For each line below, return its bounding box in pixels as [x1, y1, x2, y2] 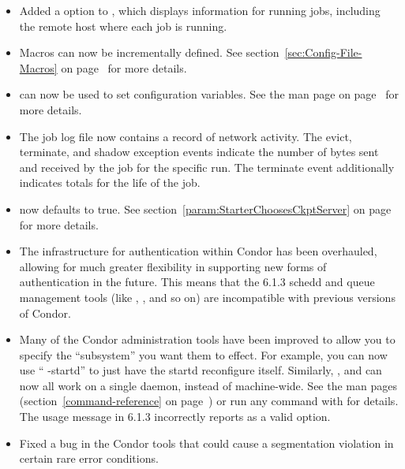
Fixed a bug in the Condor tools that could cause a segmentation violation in [19, 434, 394, 451]
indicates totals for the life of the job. [19, 174, 201, 191]
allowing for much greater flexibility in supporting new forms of [19, 258, 327, 274]
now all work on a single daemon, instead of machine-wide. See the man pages [19, 377, 397, 393]
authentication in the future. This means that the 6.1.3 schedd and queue [19, 274, 375, 290]
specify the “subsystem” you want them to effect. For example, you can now [19, 346, 388, 363]
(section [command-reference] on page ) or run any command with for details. [19, 393, 399, 409]
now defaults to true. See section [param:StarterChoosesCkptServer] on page [19, 200, 392, 217]
